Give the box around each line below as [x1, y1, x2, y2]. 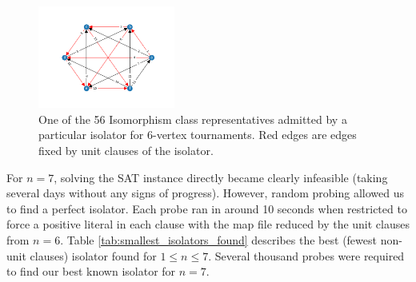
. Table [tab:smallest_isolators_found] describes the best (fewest [60, 231, 377, 248]
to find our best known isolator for [6, 263, 176, 280]
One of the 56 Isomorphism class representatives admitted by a [38, 110, 347, 127]
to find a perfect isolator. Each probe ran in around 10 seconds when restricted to [6, 200, 407, 216]
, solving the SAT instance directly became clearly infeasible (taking [54, 169, 388, 185]
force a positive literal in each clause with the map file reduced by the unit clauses [6, 216, 410, 232]
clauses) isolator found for [30, 247, 157, 264]
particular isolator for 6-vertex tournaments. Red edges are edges [38, 126, 357, 143]
